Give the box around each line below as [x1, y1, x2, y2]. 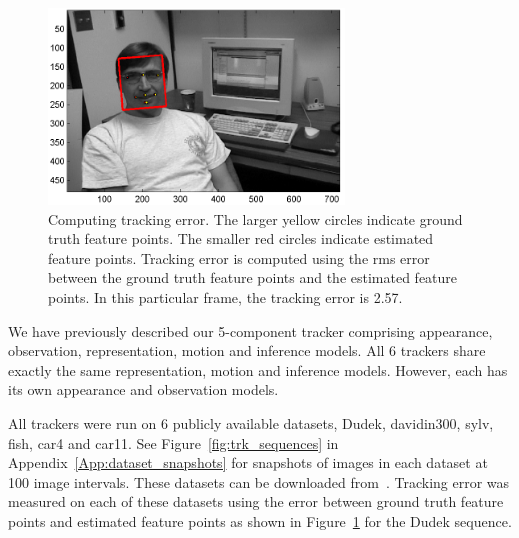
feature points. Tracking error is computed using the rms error [48, 247, 430, 268]
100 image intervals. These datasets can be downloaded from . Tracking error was [8, 471, 510, 492]
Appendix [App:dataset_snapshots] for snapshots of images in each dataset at [8, 452, 488, 473]
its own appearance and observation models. [8, 379, 279, 400]
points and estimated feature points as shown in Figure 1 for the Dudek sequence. [8, 510, 512, 531]
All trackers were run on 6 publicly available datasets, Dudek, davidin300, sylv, [8, 412, 494, 433]
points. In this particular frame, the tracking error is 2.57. [48, 287, 403, 308]
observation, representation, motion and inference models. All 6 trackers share [8, 340, 486, 361]
